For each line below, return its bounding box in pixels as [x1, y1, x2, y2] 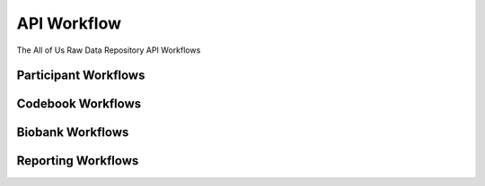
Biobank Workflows [16, 125, 129, 140]
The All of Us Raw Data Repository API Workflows [16, 45, 201, 55]
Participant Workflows [16, 68, 145, 83]
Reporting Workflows [16, 153, 139, 169]
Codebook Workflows [16, 97, 142, 112]
